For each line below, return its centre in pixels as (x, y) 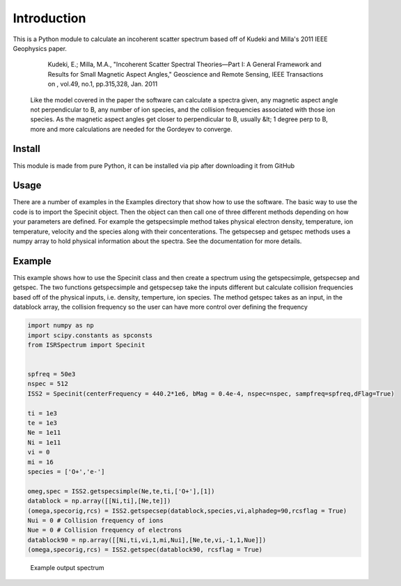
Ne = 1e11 (44, 433)
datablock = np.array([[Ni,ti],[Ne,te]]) (99, 501)
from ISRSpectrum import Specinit (86, 345)
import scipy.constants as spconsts (90, 335)
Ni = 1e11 (44, 442)
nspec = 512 (48, 384)
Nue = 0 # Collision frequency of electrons (105, 530)
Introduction (49, 18)
